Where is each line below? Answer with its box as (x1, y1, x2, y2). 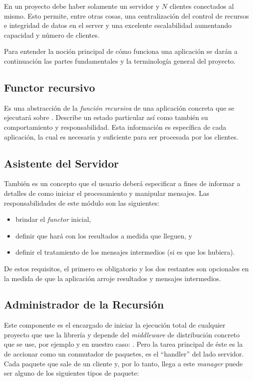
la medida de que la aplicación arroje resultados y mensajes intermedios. (4, 273, 221, 283)
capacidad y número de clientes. (4, 29, 100, 40)
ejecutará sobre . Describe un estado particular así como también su (4, 112, 208, 122)
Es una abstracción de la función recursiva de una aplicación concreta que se (4, 102, 234, 113)
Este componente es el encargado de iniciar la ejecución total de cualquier (4, 320, 226, 330)
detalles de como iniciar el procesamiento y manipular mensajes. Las (4, 188, 209, 198)
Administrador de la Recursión (4, 297, 164, 312)
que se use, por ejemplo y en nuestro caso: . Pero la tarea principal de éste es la (4, 339, 243, 349)
